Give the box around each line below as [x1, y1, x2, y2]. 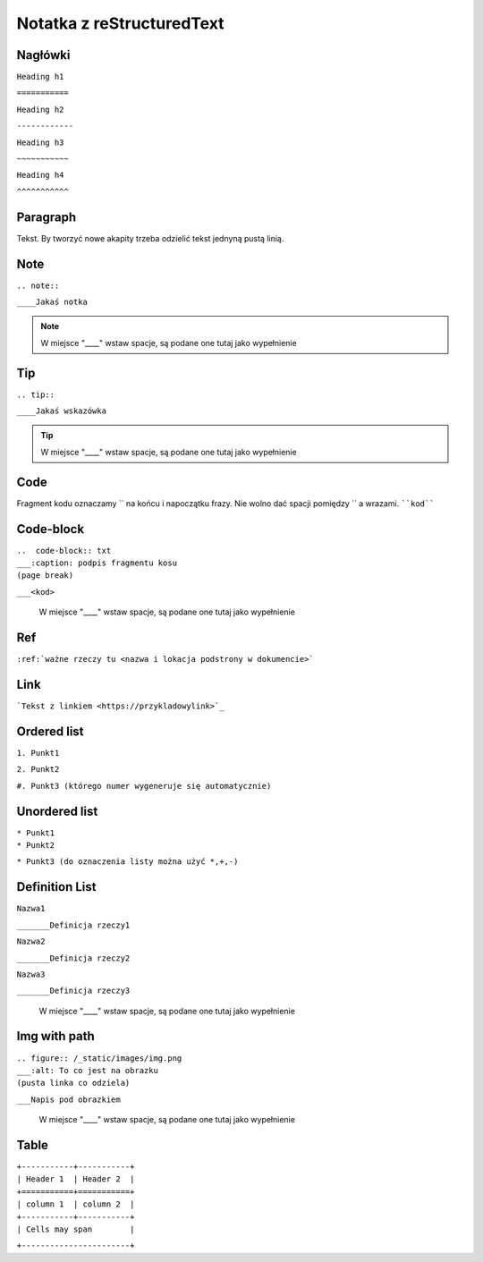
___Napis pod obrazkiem [16, 1094, 121, 1105]
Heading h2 [16, 104, 64, 114]
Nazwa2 [16, 936, 46, 947]
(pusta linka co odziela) [16, 1078, 131, 1088]
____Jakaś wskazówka [16, 406, 107, 416]
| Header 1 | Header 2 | [16, 1174, 135, 1184]
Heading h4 [16, 170, 64, 181]
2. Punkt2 [16, 765, 60, 775]
